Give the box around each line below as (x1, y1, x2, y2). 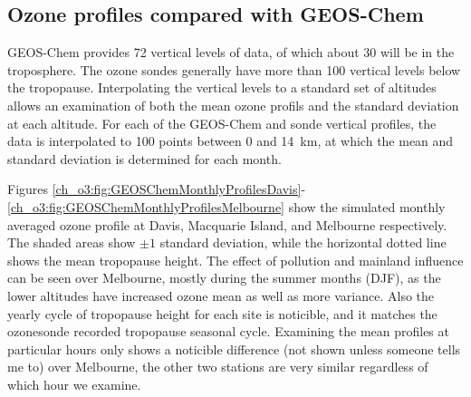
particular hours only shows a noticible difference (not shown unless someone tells (7, 339, 461, 358)
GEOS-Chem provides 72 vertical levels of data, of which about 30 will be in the (7, 43, 455, 62)
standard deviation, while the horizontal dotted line (159, 233, 447, 252)
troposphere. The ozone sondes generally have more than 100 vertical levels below (7, 60, 461, 79)
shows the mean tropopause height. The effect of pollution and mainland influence (7, 250, 464, 269)
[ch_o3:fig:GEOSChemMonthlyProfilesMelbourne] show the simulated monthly (7, 197, 446, 216)
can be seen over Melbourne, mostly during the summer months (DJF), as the (7, 268, 441, 287)
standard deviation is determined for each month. (7, 149, 282, 168)
